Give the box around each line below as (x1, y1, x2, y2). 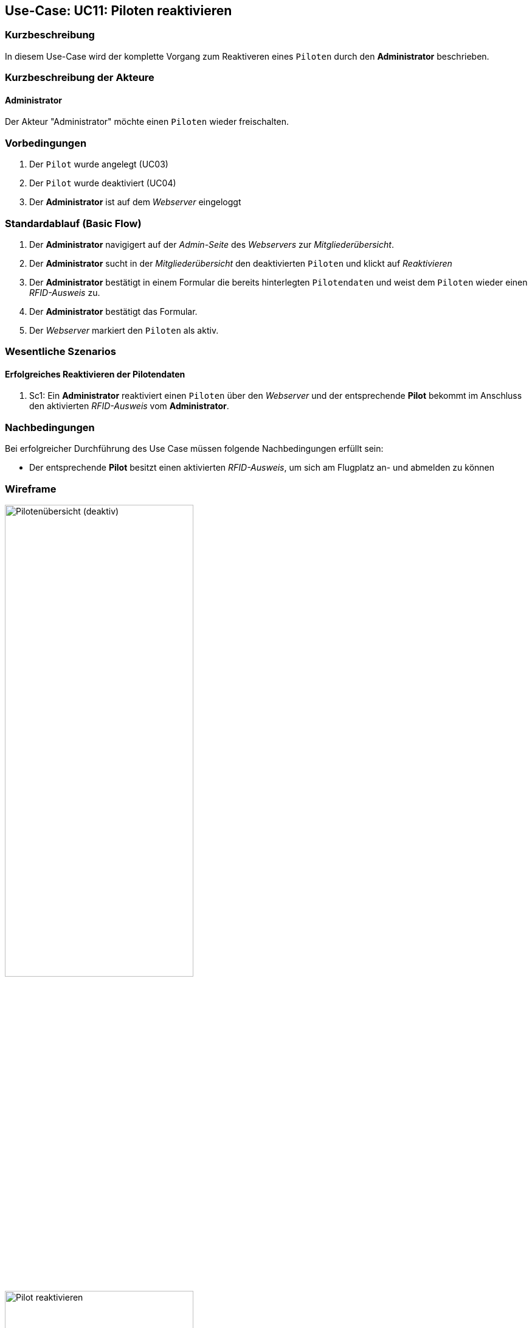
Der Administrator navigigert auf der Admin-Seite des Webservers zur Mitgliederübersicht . (29, 239, 394, 250)
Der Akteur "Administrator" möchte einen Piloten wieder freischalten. (5, 116, 289, 127)
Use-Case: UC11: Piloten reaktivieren (5, 3, 232, 18)
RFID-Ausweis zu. (29, 287, 100, 298)
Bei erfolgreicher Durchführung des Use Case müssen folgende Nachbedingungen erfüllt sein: (5, 443, 384, 454)
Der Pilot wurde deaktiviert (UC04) (29, 178, 176, 189)
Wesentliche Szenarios (5, 345, 116, 358)
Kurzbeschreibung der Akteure (5, 71, 154, 84)
